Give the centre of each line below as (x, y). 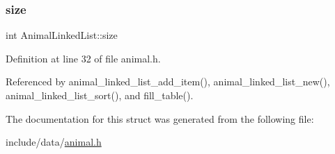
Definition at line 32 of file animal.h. (83, 58)
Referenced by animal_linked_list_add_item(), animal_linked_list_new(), (168, 82)
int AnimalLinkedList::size (62, 35)
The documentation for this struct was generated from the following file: (160, 118)
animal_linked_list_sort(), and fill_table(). (100, 95)
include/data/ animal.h (54, 142)
